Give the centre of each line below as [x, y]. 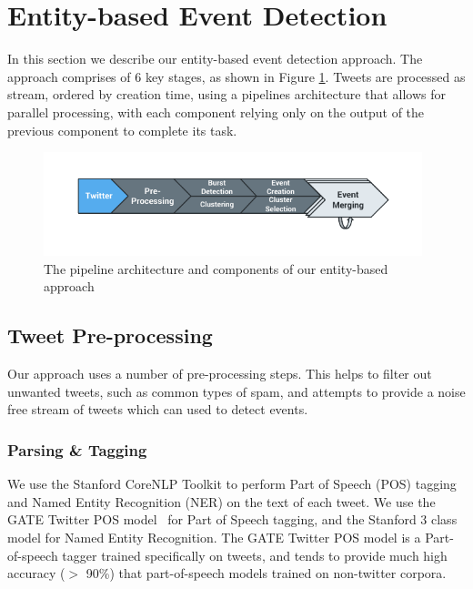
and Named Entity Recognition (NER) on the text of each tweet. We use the [221, 501]
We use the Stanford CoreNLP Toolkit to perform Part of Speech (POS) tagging [232, 484]
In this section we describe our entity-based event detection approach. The [215, 59]
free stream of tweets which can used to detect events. [158, 409]
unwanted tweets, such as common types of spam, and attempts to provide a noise [236, 391]
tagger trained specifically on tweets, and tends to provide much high [255, 555]
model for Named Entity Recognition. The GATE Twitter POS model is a [214, 538]
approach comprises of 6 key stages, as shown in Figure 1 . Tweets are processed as [236, 76]
